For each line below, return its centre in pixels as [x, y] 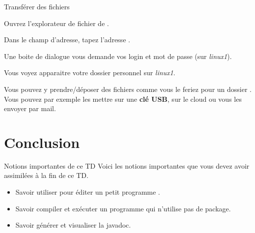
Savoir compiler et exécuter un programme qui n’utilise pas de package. [123, 208]
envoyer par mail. [30, 108]
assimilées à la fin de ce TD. [46, 175]
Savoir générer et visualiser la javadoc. [73, 225]
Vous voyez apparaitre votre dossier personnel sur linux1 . [90, 73]
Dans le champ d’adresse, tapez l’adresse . [67, 40]
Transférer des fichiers [37, 6]
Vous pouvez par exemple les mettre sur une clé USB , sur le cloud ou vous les [123, 99]
